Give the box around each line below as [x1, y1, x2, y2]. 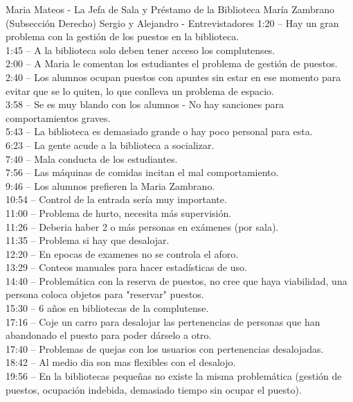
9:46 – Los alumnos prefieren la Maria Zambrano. [6, 178, 215, 193]
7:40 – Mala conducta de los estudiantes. [6, 151, 178, 166]
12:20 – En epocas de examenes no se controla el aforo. [6, 246, 239, 261]
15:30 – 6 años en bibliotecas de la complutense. [6, 301, 209, 315]
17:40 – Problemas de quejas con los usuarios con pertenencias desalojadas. [6, 341, 324, 356]
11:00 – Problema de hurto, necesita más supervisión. [6, 205, 232, 220]
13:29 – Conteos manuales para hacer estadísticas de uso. [6, 260, 247, 274]
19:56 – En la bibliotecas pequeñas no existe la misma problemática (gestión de [6, 369, 342, 383]
